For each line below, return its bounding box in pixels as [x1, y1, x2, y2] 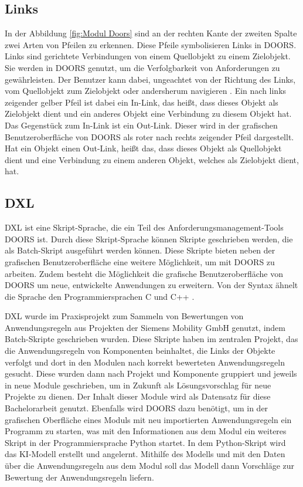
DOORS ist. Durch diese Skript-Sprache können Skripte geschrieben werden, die [5, 232, 293, 245]
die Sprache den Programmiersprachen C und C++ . [5, 290, 195, 302]
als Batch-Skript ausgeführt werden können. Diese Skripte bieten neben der [5, 244, 275, 256]
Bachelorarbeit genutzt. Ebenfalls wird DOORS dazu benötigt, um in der [5, 402, 268, 414]
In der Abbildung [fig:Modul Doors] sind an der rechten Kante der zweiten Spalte [5, 27, 297, 39]
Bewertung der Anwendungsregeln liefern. [5, 471, 154, 483]
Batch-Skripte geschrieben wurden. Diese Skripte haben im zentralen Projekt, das [5, 333, 298, 345]
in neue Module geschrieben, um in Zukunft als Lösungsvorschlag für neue [5, 378, 271, 391]
